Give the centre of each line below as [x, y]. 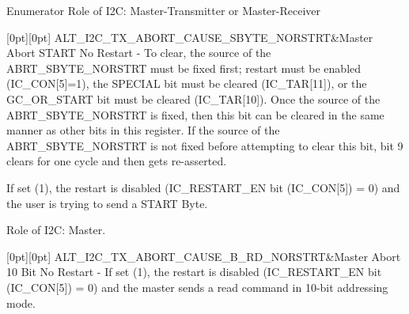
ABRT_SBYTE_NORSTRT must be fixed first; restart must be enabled [184, 68]
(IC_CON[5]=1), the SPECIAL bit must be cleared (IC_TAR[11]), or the [187, 83]
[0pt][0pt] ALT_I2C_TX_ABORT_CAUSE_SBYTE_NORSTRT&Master [190, 37]
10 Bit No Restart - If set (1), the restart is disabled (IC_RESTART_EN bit [194, 272]
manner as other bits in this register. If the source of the [143, 130]
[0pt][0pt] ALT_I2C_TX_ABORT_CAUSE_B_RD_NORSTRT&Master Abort [204, 256]
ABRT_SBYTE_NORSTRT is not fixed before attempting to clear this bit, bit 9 [205, 145]
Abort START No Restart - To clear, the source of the [139, 53]
